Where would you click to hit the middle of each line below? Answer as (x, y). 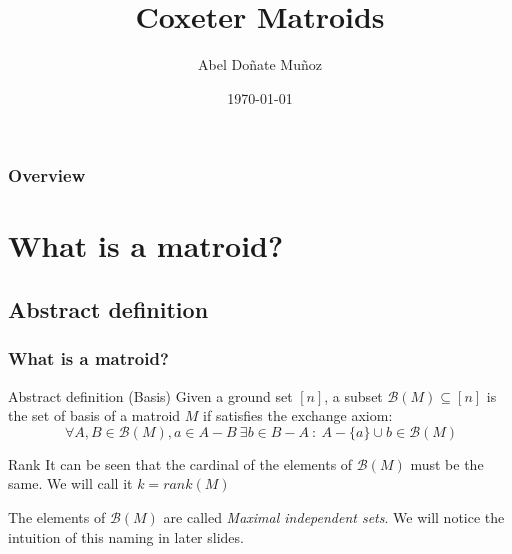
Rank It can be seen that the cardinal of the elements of (180, 463)
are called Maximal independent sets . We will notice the (334, 516)
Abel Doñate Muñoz (260, 64)
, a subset (353, 395)
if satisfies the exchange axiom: (298, 415)
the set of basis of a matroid (94, 415)
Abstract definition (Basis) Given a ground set (150, 395)
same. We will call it (70, 483)
